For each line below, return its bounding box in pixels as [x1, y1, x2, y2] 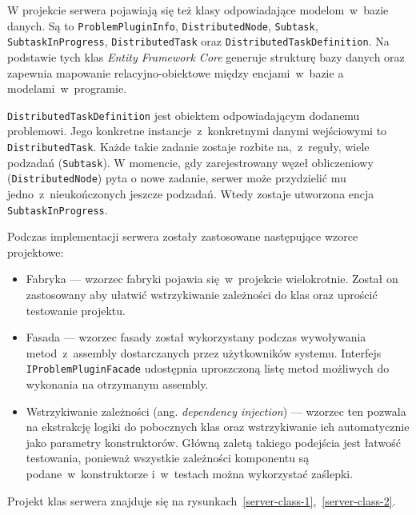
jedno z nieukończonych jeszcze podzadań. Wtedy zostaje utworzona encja [7, 185, 374, 202]
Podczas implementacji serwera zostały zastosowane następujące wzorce [7, 228, 358, 245]
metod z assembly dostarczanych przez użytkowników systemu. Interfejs [26, 344, 382, 361]
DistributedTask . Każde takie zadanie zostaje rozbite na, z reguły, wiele [7, 138, 370, 154]
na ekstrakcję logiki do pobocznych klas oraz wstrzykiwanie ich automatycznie [26, 418, 410, 435]
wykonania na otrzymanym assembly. [26, 375, 209, 392]
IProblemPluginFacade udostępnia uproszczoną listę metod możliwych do [26, 360, 390, 377]
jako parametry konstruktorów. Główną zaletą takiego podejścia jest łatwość [26, 433, 401, 450]
